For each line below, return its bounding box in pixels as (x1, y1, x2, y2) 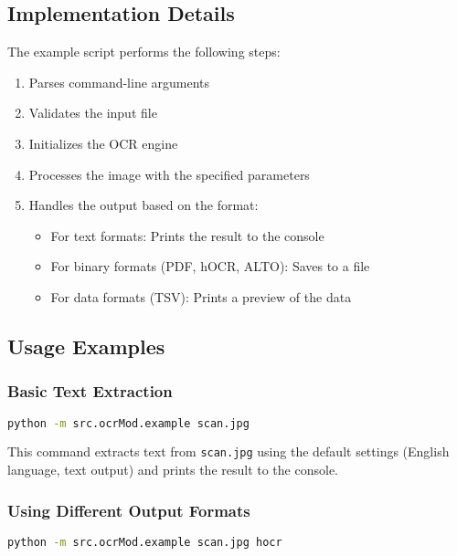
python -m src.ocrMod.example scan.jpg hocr (7, 535, 282, 549)
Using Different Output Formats (7, 498, 250, 521)
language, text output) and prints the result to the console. (7, 460, 338, 479)
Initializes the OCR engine (28, 133, 178, 152)
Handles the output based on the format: (28, 195, 259, 215)
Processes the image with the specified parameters (28, 164, 310, 184)
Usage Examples (7, 331, 165, 360)
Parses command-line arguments (28, 72, 210, 91)
